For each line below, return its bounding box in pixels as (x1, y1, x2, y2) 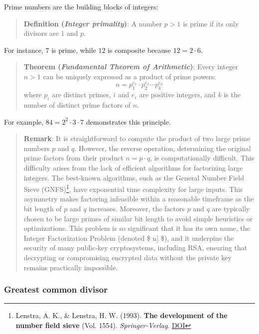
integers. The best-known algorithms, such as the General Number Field (23, 172, 244, 182)
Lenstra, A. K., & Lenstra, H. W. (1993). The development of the (15, 310, 228, 321)
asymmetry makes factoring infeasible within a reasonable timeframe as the (23, 193, 254, 204)
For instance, (4, 44, 43, 55)
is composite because (108, 44, 171, 55)
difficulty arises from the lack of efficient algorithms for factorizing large (23, 162, 243, 172)
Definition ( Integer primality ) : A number (23, 18, 162, 28)
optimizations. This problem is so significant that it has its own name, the (23, 223, 250, 233)
